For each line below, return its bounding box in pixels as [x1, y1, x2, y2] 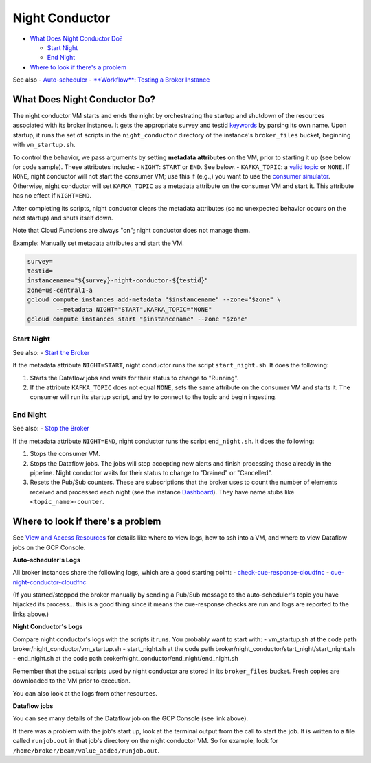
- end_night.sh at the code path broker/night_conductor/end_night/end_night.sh [12, 654, 238, 663]
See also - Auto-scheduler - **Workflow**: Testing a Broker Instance [12, 76, 210, 84]
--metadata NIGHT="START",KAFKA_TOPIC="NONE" [56, 306, 212, 313]
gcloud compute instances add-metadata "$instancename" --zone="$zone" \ [27, 296, 281, 304]
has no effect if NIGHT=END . [12, 192, 92, 200]
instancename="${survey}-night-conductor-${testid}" [27, 277, 209, 284]
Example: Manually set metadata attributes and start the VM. [12, 239, 185, 247]
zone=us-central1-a [27, 286, 93, 294]
